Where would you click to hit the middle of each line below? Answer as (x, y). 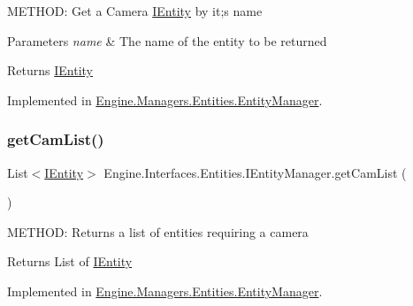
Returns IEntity (50, 70)
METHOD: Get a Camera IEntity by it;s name (135, 11)
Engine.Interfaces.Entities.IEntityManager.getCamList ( (255, 172)
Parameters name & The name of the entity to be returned (167, 40)
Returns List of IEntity (70, 261)
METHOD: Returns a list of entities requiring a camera (158, 231)
